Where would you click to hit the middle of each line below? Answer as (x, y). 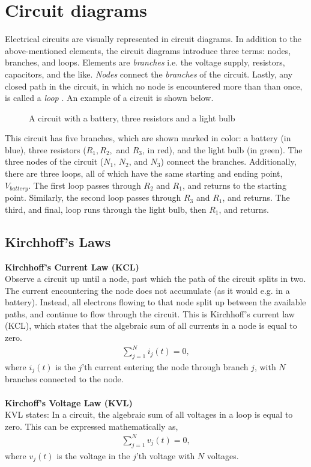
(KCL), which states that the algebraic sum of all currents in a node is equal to (151, 325)
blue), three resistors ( (46, 149)
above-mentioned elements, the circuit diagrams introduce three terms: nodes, (148, 50)
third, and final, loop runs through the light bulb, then (106, 209)
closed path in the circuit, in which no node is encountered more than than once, (154, 86)
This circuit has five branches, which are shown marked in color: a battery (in (148, 138)
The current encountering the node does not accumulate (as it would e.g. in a (147, 290)
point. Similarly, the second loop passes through (93, 197)
